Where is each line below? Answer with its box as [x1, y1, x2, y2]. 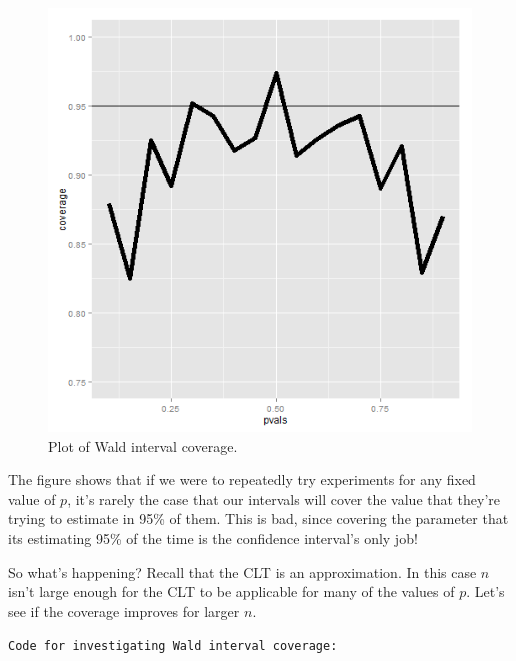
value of [8, 488, 56, 509]
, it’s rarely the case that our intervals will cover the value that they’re [67, 488, 501, 509]
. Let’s [466, 581, 505, 602]
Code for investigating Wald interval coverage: [8, 639, 338, 654]
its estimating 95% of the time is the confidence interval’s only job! [8, 527, 418, 548]
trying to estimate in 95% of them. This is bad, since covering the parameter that [8, 508, 509, 529]
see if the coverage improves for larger [8, 600, 240, 621]
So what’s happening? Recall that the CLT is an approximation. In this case [8, 561, 477, 582]
